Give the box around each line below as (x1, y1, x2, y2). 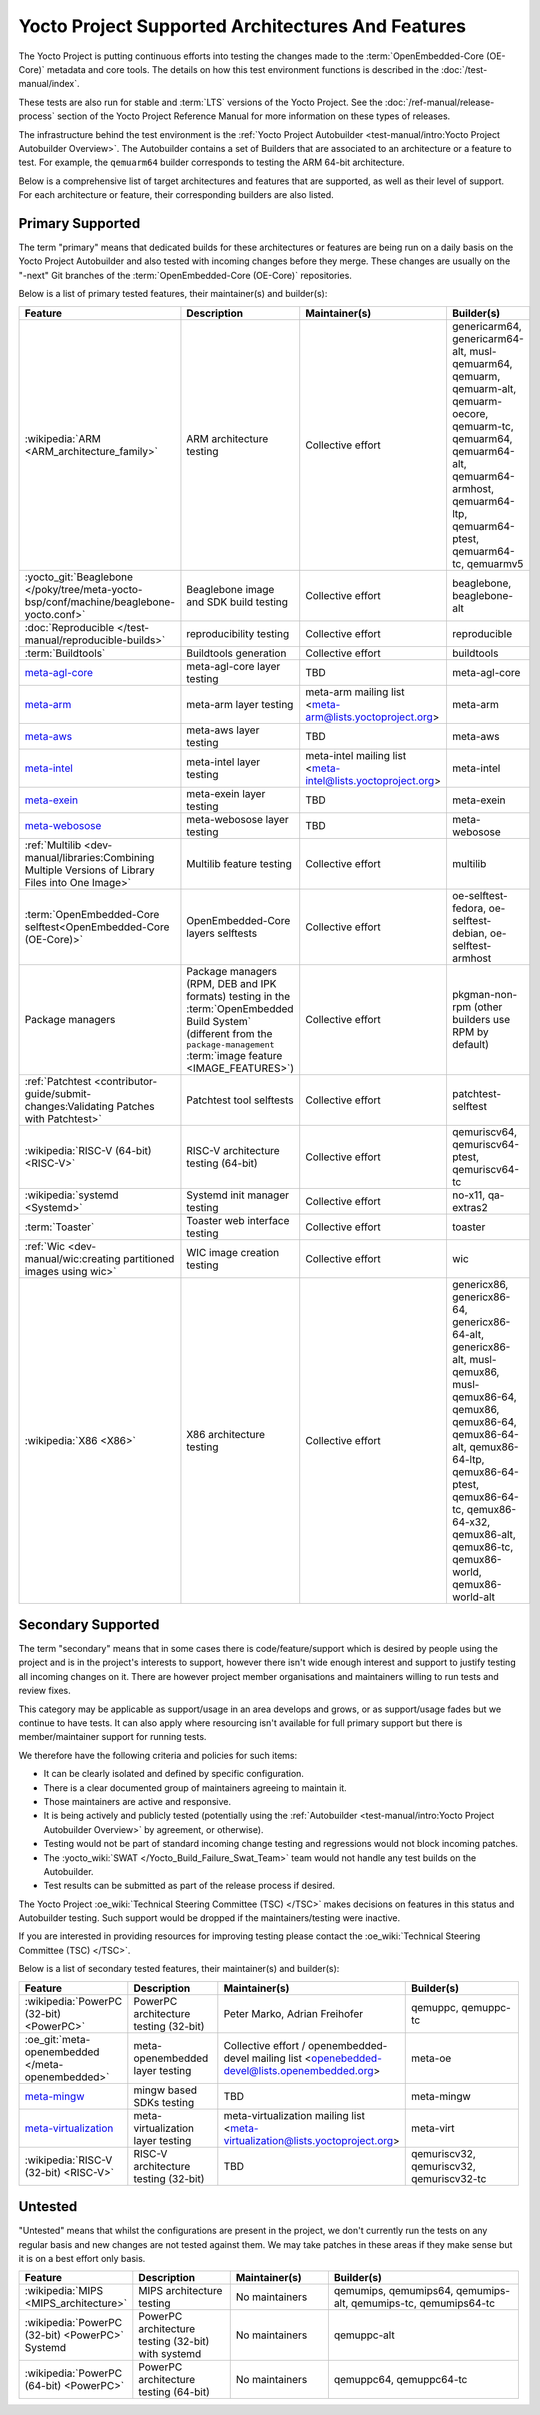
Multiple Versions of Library (24, 863, 155, 877)
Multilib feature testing (186, 856, 292, 870)
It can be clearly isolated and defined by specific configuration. (43, 1768, 305, 1780)
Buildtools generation (186, 646, 287, 660)
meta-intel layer (186, 755, 261, 769)
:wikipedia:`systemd (24, 1188, 119, 1202)
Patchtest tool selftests (186, 1093, 294, 1107)
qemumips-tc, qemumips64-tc (350, 2296, 495, 2310)
